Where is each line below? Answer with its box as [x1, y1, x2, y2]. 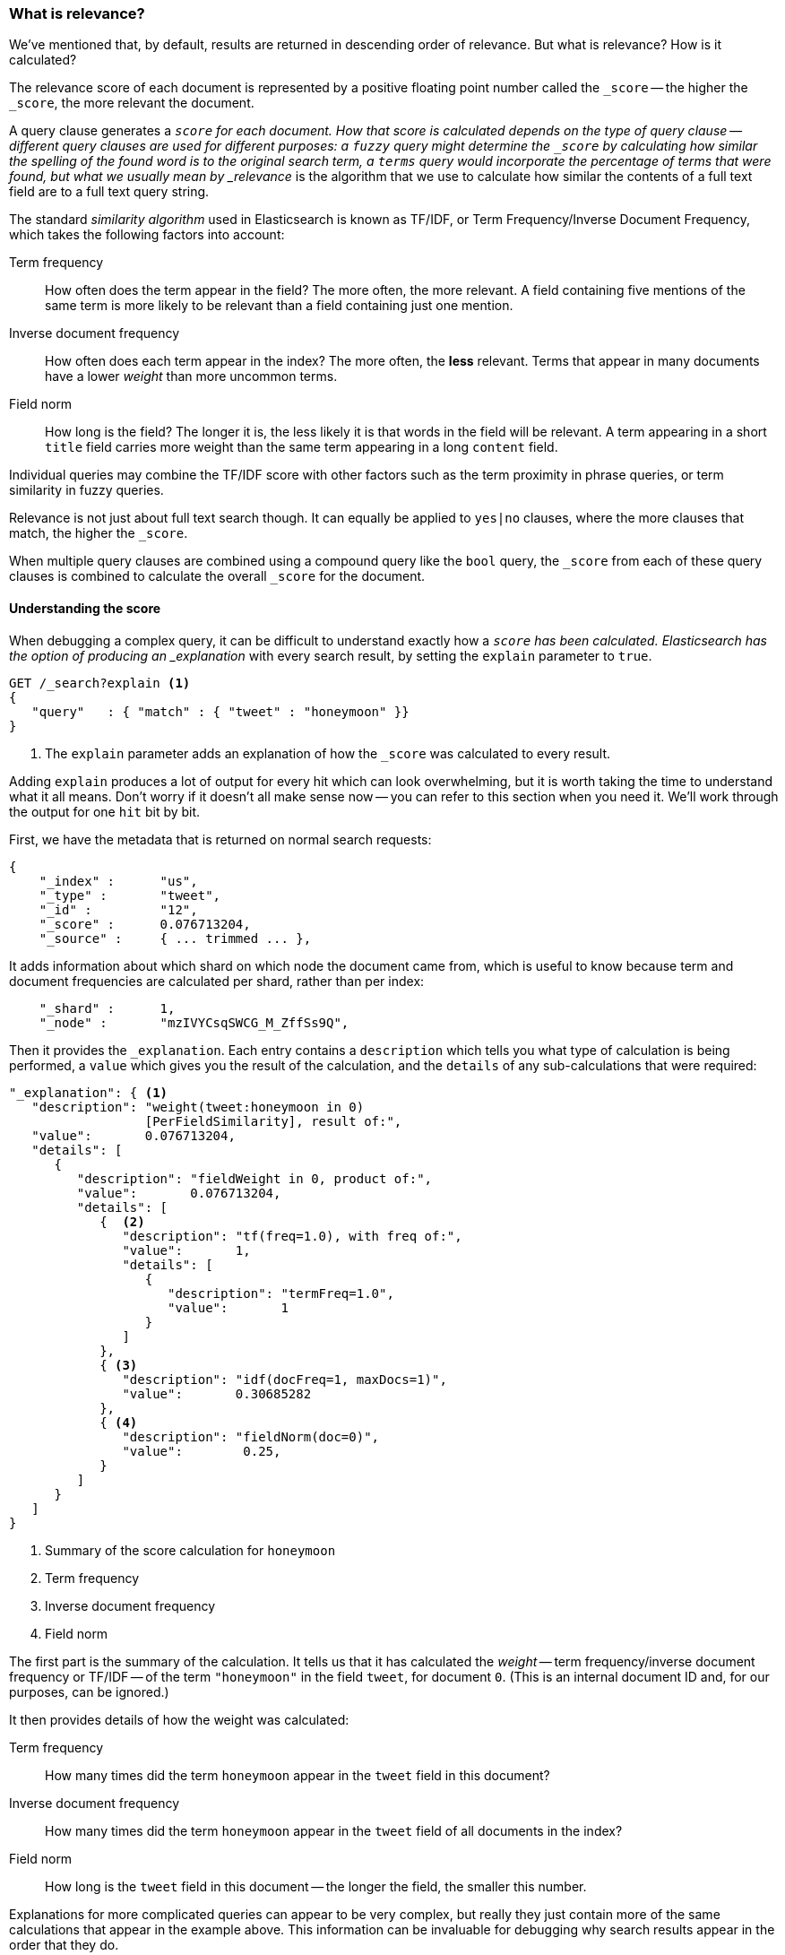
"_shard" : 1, [39, 1000, 176, 1016]
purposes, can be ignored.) [9, 1683, 169, 1700]
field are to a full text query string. [9, 184, 210, 200]
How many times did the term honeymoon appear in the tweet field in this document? [45, 1767, 550, 1783]
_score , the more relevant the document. [9, 95, 254, 111]
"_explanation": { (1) [9, 1085, 168, 1100]
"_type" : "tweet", [39, 887, 221, 903]
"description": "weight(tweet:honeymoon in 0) [31, 1099, 365, 1114]
